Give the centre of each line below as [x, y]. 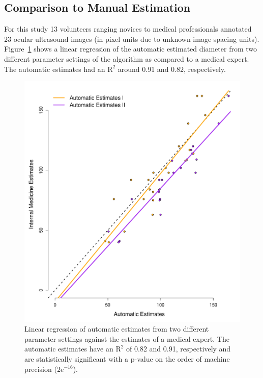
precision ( [41, 369]
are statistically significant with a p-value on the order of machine [127, 358]
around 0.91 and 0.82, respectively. [172, 69]
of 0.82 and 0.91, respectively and [179, 349]
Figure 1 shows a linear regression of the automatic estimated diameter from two [130, 49]
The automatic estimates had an [55, 69]
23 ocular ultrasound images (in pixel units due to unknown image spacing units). [132, 39]
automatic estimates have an [69, 349]
